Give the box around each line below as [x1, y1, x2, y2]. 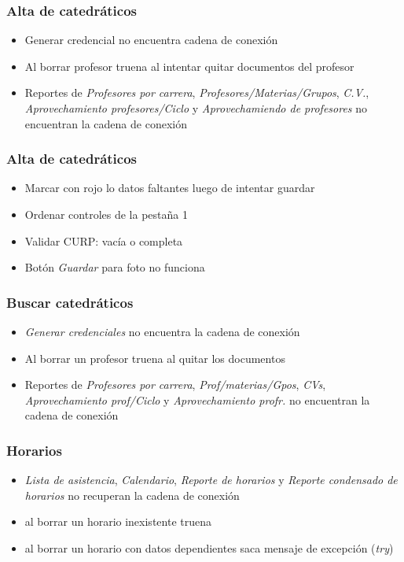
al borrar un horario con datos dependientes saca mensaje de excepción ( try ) [24, 539, 394, 556]
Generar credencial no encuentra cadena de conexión [24, 31, 278, 48]
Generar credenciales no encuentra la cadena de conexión [24, 324, 300, 339]
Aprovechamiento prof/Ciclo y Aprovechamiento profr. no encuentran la [24, 391, 370, 408]
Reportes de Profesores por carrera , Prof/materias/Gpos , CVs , [24, 376, 326, 393]
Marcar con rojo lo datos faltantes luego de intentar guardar [24, 179, 315, 196]
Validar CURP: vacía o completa [24, 232, 183, 249]
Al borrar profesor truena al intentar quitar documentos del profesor [24, 57, 354, 74]
